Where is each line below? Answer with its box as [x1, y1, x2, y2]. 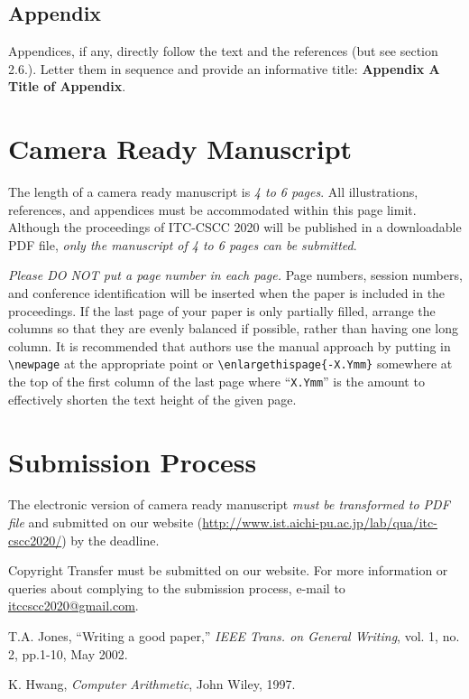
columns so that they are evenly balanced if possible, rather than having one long [8, 319, 458, 338]
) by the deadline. [61, 530, 160, 549]
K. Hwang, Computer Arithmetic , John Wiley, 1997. [8, 675, 296, 694]
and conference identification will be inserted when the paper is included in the [8, 284, 446, 303]
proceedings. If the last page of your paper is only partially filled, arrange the [8, 301, 436, 320]
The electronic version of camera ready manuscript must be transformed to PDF [8, 495, 450, 514]
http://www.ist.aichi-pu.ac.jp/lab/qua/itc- [202, 513, 437, 532]
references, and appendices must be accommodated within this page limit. [8, 200, 417, 219]
